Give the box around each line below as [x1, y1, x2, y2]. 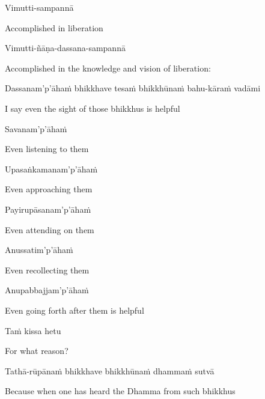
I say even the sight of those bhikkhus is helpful [5, 102, 180, 114]
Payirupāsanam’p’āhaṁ [5, 203, 91, 215]
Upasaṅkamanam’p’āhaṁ [5, 162, 98, 175]
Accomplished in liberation [5, 21, 103, 34]
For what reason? [5, 344, 69, 357]
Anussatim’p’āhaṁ [5, 243, 73, 256]
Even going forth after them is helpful [5, 303, 144, 316]
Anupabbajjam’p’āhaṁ [5, 284, 89, 296]
